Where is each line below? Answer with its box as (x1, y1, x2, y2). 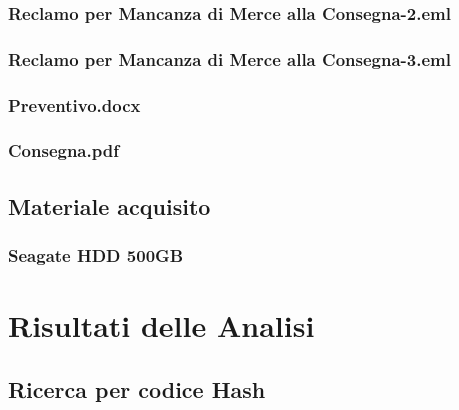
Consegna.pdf (8, 138, 119, 163)
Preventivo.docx (8, 92, 141, 117)
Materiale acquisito (8, 190, 211, 221)
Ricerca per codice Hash (8, 373, 266, 404)
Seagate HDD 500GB (8, 243, 184, 268)
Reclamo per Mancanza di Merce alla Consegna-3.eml (8, 46, 451, 71)
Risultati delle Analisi (8, 305, 315, 346)
